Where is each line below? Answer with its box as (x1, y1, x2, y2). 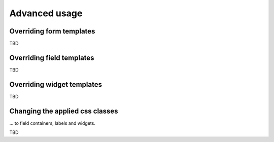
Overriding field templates (9, 53, 94, 62)
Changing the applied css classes (9, 106, 119, 115)
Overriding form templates (9, 27, 95, 35)
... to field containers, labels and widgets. (9, 120, 96, 126)
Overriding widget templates (9, 80, 102, 89)
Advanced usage (9, 8, 83, 19)
